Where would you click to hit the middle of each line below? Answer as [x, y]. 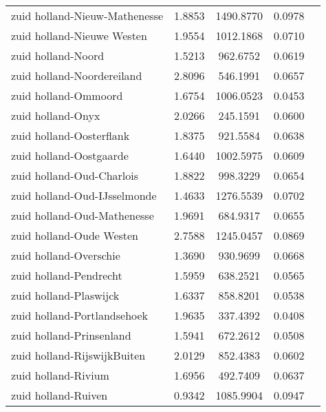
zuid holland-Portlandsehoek [80, 315]
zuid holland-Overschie [66, 255]
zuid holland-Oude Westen [75, 235]
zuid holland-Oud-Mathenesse [83, 215]
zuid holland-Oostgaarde [70, 155]
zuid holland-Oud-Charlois [75, 175]
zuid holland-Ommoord [67, 95]
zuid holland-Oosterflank [70, 135]
